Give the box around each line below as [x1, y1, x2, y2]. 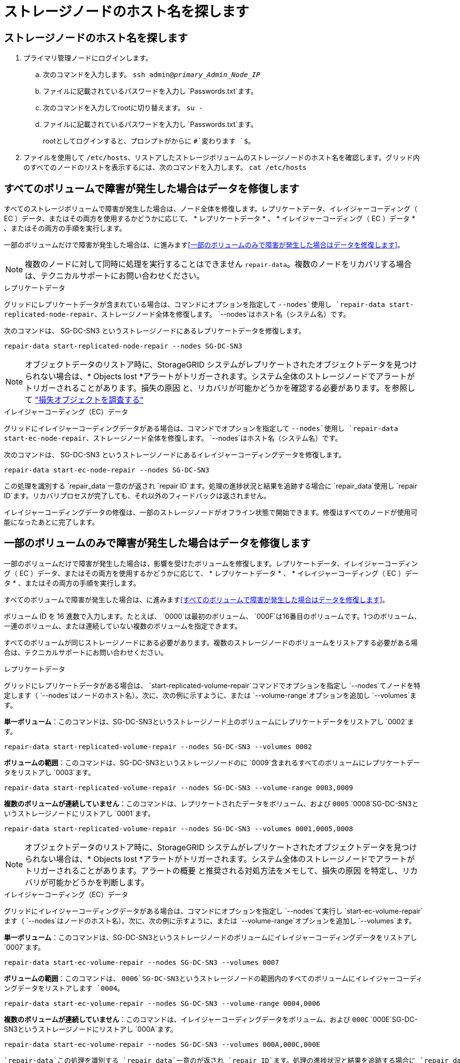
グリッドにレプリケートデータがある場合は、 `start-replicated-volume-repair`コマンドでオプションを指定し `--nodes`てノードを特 [4, 681, 421, 690]
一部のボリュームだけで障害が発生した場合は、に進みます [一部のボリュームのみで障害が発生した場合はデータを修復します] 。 [4, 241, 404, 249]
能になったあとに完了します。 [4, 518, 99, 527]
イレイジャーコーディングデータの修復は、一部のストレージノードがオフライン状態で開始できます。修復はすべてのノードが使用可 [4, 508, 418, 517]
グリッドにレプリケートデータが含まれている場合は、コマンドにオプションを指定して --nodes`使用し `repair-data [4, 300, 385, 309]
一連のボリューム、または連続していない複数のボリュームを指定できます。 [4, 621, 242, 630]
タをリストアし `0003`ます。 [4, 768, 95, 777]
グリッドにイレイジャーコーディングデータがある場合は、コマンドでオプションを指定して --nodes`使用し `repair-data [4, 424, 398, 433]
